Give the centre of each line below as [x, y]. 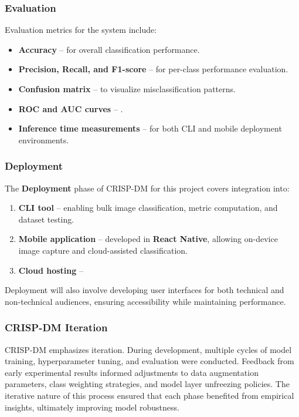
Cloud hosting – [51, 270]
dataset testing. [46, 219]
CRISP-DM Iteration [56, 327]
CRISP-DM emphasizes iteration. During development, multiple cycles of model [148, 349]
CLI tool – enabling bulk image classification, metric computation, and [148, 208]
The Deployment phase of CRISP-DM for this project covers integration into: [147, 188]
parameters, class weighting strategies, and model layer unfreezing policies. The [147, 384]
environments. [44, 139]
